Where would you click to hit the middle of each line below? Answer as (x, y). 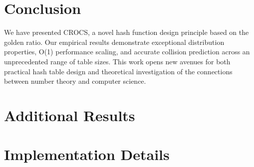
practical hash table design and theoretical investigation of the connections (118, 71)
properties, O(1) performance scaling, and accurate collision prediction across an (127, 52)
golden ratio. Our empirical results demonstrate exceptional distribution (114, 42)
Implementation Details (87, 154)
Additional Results (70, 115)
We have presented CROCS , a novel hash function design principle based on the (127, 32)
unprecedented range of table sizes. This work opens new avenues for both (117, 61)
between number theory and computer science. (75, 81)
